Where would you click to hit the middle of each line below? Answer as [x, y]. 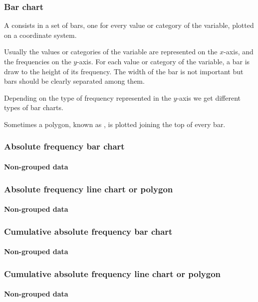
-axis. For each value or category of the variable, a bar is [163, 61]
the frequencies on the [38, 61]
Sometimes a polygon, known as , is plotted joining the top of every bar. [115, 124]
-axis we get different [209, 97]
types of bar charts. [34, 107]
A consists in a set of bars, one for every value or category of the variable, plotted [129, 25]
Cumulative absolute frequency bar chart [88, 231]
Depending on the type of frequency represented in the [88, 97]
